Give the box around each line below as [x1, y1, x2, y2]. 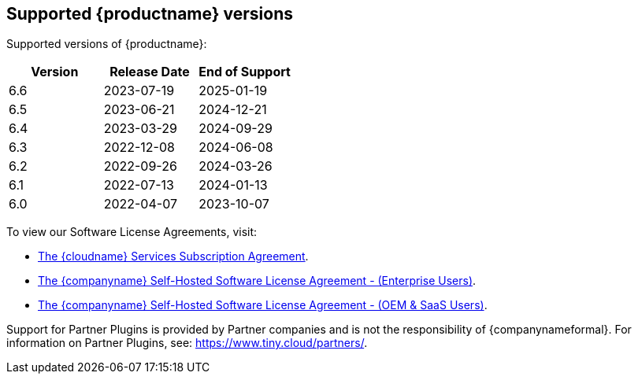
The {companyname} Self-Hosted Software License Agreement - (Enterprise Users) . [38, 274, 477, 288]
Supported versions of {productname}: [6, 37, 207, 51]
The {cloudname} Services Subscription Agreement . [38, 249, 309, 264]
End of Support [198, 64, 291, 80]
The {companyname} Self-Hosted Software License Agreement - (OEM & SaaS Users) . [38, 298, 488, 312]
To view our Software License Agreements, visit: [6, 225, 258, 239]
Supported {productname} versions [6, 4, 294, 24]
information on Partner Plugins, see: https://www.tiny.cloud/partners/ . [6, 336, 368, 350]
